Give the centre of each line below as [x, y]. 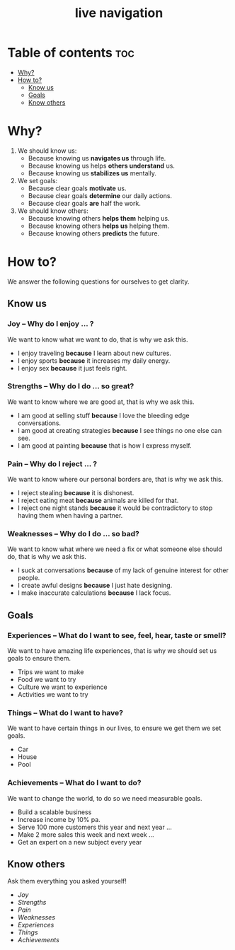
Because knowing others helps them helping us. [99, 218]
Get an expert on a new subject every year [80, 842]
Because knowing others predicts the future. [94, 233]
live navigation [119, 13]
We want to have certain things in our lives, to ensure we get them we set [114, 728]
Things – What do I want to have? [65, 713]
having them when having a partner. [70, 516]
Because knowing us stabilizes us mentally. [92, 173]
